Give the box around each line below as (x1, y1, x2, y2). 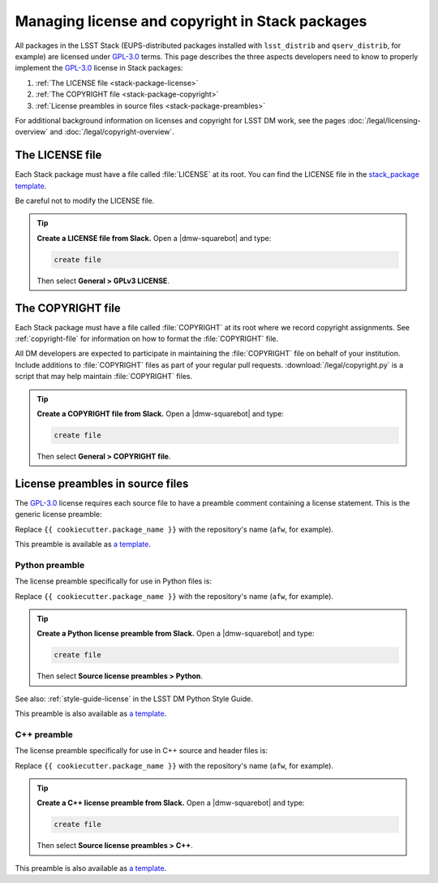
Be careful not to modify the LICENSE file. (15, 196, 155, 205)
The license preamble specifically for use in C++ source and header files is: (15, 746, 268, 756)
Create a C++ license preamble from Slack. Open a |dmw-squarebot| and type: (36, 798, 305, 808)
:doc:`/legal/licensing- (347, 115, 421, 125)
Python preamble (15, 559, 85, 571)
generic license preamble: (15, 510, 102, 519)
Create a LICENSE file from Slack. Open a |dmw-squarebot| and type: (36, 233, 272, 243)
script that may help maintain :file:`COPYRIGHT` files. (15, 372, 193, 381)
